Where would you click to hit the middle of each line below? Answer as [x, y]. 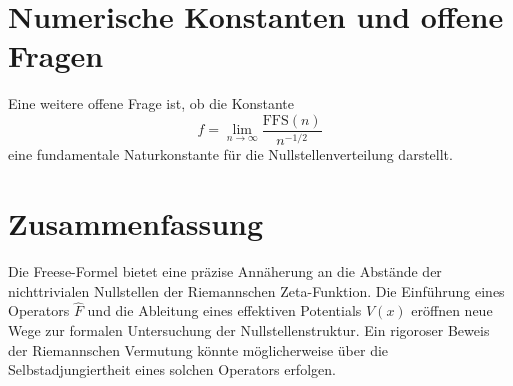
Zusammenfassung [136, 223]
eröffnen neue [452, 310]
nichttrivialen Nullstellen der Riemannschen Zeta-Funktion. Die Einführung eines [256, 290]
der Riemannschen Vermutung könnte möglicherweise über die [198, 349]
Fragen [56, 55]
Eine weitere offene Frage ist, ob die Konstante [151, 103]
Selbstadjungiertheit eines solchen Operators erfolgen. [172, 369]
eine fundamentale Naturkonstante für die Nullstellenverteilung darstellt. [230, 154]
